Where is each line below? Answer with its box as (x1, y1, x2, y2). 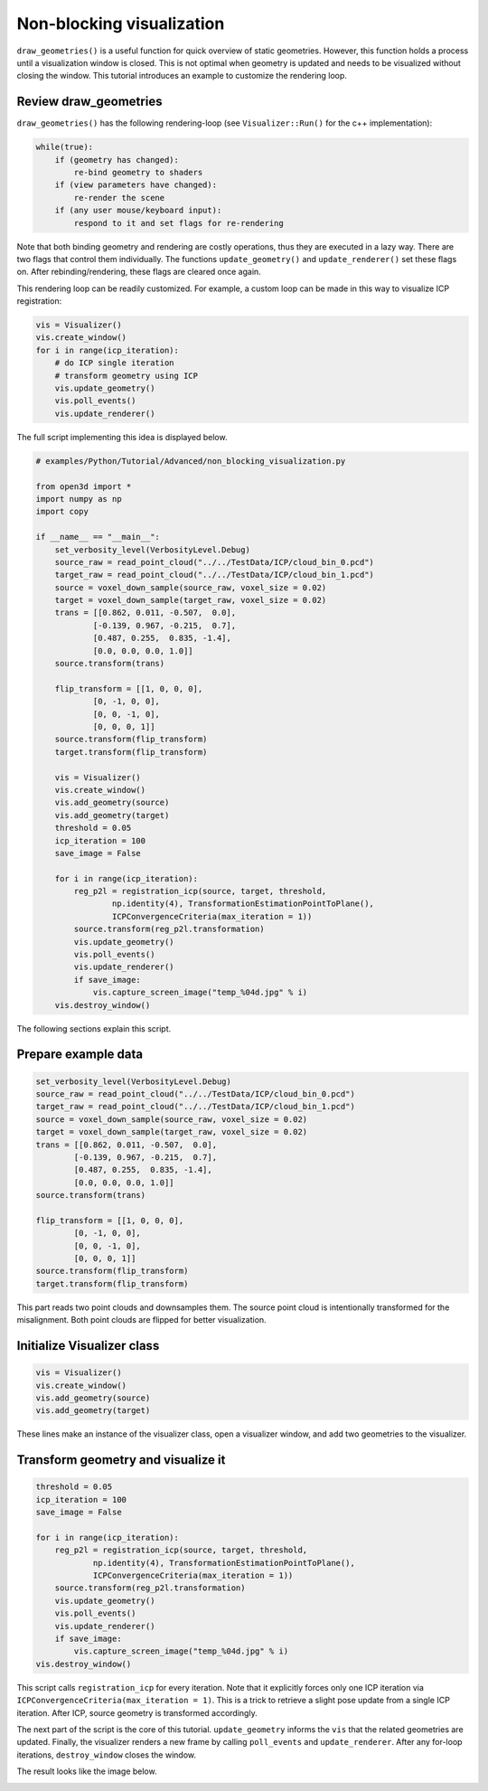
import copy (35, 506, 89, 517)
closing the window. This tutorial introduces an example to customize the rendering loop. (16, 71, 348, 81)
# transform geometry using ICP (54, 371, 199, 381)
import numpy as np (35, 494, 122, 504)
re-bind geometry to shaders (73, 167, 203, 177)
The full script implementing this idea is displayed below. (16, 431, 228, 442)
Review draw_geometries (16, 94, 163, 109)
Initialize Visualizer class (16, 1338, 160, 1353)
